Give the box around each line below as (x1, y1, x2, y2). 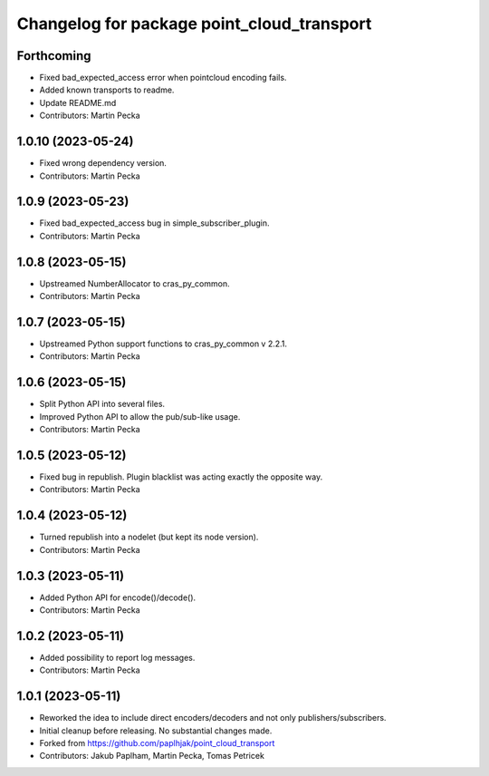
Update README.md (39, 97, 117, 108)
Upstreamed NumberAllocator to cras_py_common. (39, 277, 230, 289)
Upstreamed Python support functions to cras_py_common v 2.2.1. (39, 338, 288, 349)
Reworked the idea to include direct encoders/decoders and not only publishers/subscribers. (39, 713, 387, 723)
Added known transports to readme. (39, 84, 175, 95)
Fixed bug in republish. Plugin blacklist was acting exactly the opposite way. (39, 471, 323, 482)
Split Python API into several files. (39, 399, 166, 410)
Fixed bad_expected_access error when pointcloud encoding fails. (39, 73, 287, 83)
